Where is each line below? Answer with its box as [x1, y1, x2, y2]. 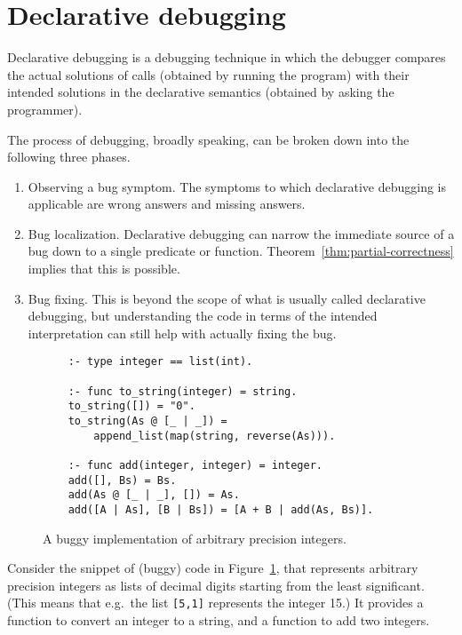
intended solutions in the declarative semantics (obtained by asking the [7, 83, 394, 101]
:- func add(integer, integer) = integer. [68, 459, 323, 472]
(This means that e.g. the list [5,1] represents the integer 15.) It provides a [7, 593, 424, 612]
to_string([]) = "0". [68, 400, 195, 413]
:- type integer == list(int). [68, 355, 253, 369]
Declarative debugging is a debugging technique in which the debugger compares [7, 48, 446, 67]
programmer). [7, 99, 83, 118]
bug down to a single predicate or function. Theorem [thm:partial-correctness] [28, 242, 454, 260]
